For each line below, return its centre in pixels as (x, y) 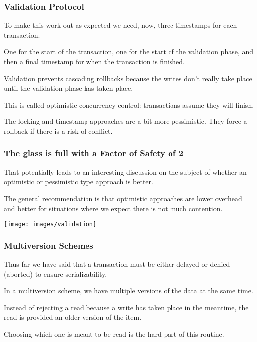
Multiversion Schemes (49, 245)
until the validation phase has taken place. (69, 88)
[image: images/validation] (50, 224)
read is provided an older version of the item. (73, 317)
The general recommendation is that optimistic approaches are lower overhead (123, 198)
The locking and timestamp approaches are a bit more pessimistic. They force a (126, 121)
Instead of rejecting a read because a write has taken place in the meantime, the (126, 307)
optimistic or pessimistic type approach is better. (79, 181)
